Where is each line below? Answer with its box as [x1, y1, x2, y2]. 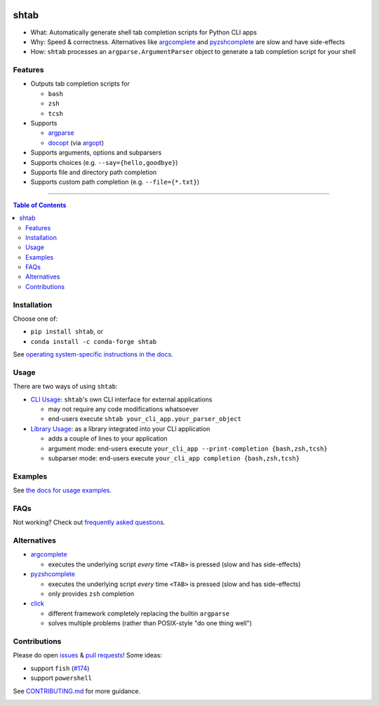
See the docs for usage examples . [13, 486, 112, 495]
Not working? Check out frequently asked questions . [13, 518, 166, 526]
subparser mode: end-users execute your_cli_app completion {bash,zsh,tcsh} [48, 454, 300, 462]
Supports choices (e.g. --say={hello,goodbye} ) [30, 158, 178, 166]
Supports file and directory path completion [30, 168, 157, 176]
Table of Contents [13, 201, 67, 209]
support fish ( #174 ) [30, 664, 90, 672]
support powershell [30, 674, 93, 682]
